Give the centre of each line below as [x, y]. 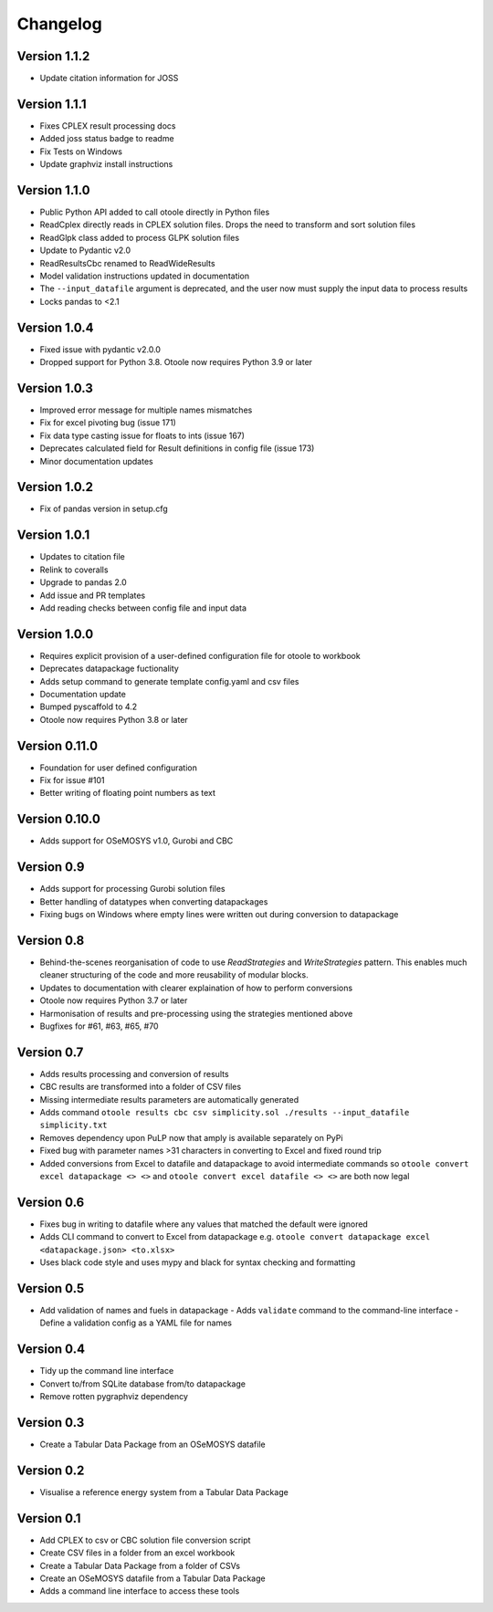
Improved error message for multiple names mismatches [146, 410]
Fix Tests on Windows [81, 152]
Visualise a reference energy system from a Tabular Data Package [164, 1492]
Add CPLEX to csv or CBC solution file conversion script [145, 1540]
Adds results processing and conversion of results [134, 1073]
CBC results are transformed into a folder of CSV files [141, 1087]
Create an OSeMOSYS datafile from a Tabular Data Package [152, 1578]
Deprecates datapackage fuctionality [110, 669]
